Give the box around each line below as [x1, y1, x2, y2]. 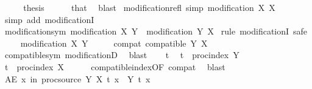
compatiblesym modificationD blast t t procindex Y [4, 48, 239, 61]
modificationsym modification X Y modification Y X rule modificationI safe [4, 25, 308, 38]
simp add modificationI [4, 13, 94, 25]
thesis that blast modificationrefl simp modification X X [23, 1, 275, 13]
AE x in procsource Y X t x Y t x [4, 72, 151, 85]
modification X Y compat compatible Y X [20, 36, 208, 49]
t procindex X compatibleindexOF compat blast [4, 60, 225, 73]
